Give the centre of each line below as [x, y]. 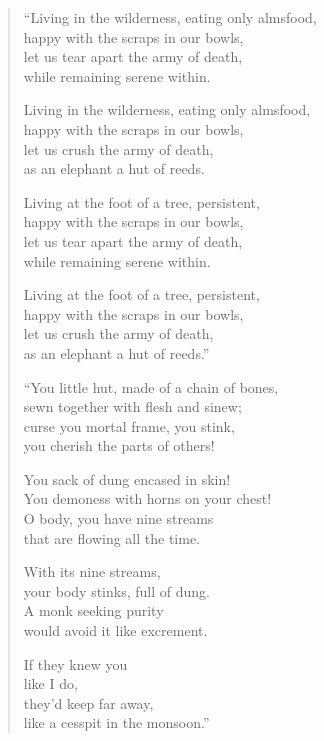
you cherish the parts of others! [119, 445]
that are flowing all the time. [112, 537]
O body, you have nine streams [118, 518]
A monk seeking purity [93, 610]
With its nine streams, [92, 571]
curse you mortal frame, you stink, [129, 425]
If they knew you [75, 663]
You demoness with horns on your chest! [147, 498]
